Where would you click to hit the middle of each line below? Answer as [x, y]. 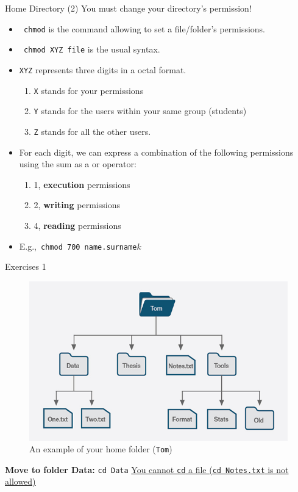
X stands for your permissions [89, 90]
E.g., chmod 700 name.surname [78, 246]
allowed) [20, 481]
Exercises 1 [26, 266]
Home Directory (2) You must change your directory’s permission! [128, 8]
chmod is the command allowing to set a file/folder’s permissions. [144, 28]
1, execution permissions [82, 184]
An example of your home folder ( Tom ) [101, 449]
